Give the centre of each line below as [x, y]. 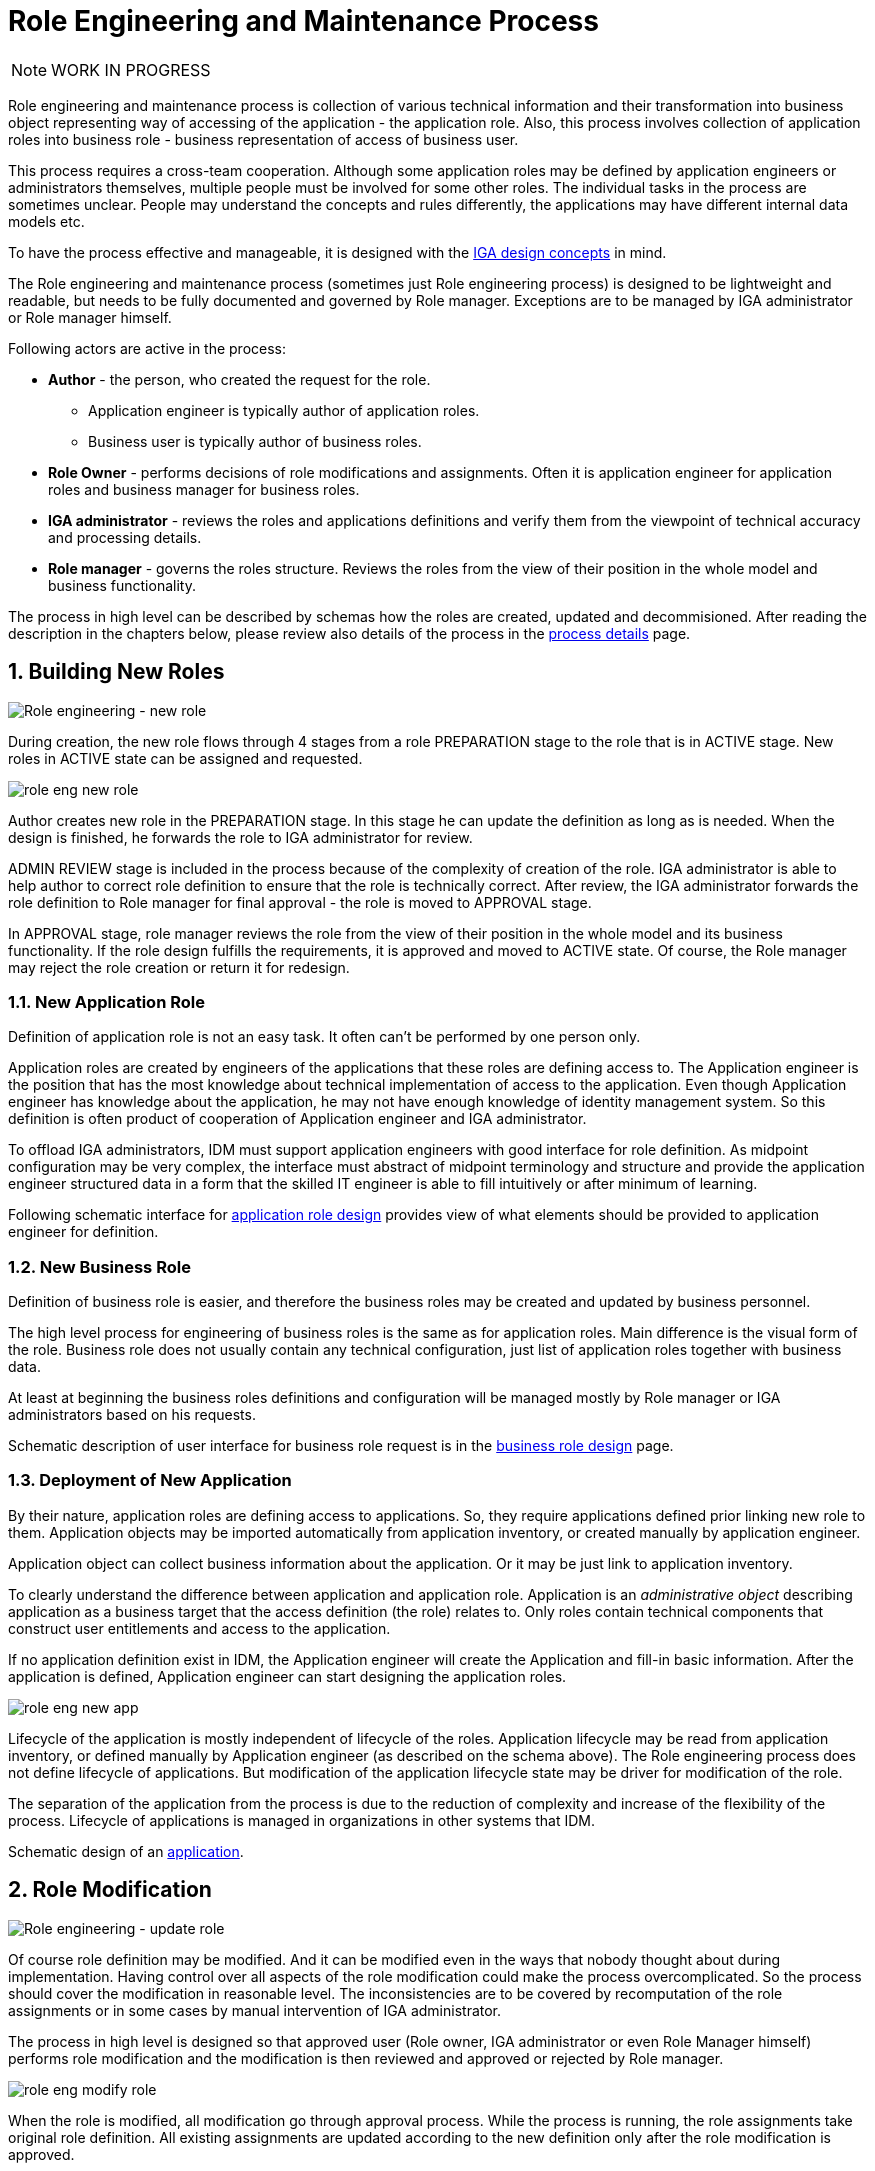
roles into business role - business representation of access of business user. [263, 139]
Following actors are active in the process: [147, 348]
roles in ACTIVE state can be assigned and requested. [185, 758]
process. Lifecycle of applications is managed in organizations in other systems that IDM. [302, 1820]
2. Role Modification [110, 1890]
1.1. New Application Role [106, 1001]
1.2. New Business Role [99, 1266]
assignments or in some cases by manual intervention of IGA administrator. [255, 2010]
